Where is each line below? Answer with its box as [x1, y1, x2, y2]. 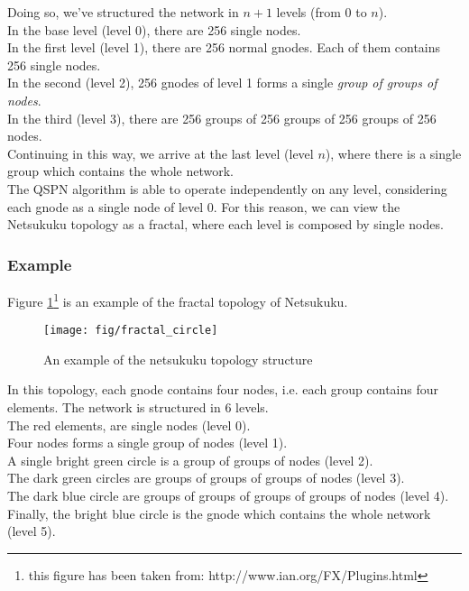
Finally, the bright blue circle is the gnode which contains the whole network [7, 503, 431, 522]
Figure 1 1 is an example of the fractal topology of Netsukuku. [7, 289, 348, 310]
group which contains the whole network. [7, 162, 234, 180]
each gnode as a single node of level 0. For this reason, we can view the [7, 197, 400, 216]
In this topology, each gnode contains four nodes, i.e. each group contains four [7, 380, 439, 399]
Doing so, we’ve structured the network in [7, 3, 239, 21]
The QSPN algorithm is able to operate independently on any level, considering [7, 179, 447, 198]
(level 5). [7, 522, 56, 540]
